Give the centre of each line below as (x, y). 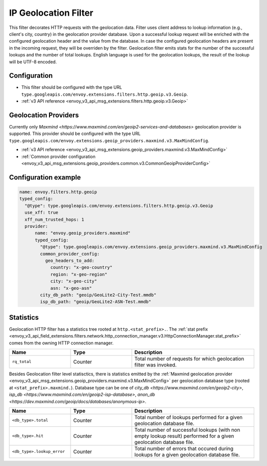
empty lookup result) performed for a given (184, 436)
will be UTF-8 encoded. (33, 62)
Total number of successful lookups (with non (187, 430)
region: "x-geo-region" (79, 274)
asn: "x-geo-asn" (71, 288)
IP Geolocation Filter (51, 13)
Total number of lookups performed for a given (188, 417)
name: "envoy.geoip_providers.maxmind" (83, 233)
